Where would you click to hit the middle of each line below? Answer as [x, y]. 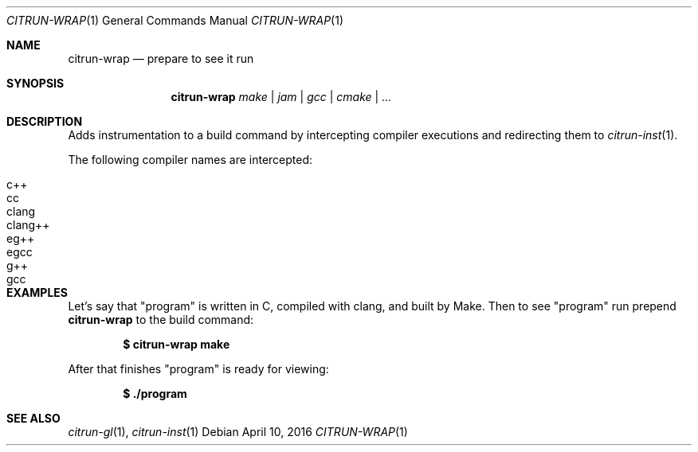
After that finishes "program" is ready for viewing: [198, 369]
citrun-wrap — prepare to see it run [161, 58]
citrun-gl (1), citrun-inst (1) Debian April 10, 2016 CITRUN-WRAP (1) [238, 432]
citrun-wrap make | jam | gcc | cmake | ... [281, 97]
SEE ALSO [33, 418]
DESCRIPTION [45, 121]
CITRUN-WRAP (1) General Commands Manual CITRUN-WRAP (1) [175, 20]
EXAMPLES [37, 292]
